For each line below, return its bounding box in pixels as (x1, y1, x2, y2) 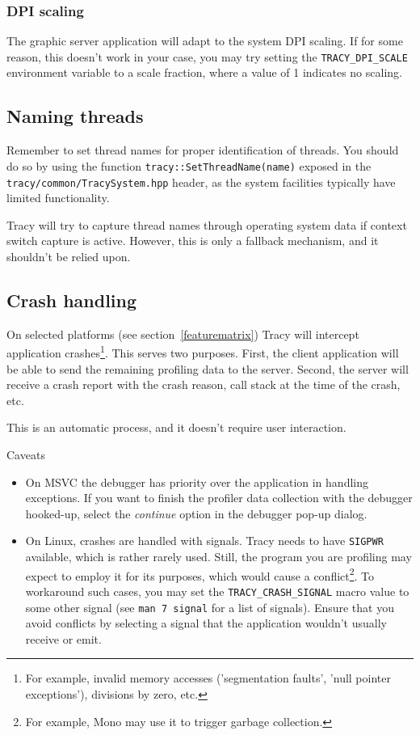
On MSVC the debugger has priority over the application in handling (25, 473, 368, 490)
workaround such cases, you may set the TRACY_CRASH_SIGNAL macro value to (25, 582, 409, 599)
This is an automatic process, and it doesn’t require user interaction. (6, 419, 346, 436)
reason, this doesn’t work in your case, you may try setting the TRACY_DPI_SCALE (6, 48, 408, 65)
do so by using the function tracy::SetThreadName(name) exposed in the (6, 157, 372, 174)
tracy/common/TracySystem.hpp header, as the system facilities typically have (6, 173, 396, 190)
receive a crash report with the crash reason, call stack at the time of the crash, (6, 376, 401, 393)
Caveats (6, 446, 45, 463)
